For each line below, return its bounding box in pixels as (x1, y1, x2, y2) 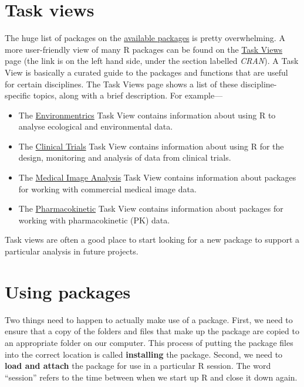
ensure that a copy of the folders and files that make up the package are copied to (5, 325, 299, 337)
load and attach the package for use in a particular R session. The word (5, 359, 271, 372)
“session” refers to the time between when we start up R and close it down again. (5, 371, 298, 383)
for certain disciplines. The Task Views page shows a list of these (5, 77, 238, 90)
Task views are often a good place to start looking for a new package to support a (5, 233, 300, 246)
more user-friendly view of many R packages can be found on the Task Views (5, 43, 283, 55)
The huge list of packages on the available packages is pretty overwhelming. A (5, 32, 285, 44)
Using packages (5, 279, 131, 303)
